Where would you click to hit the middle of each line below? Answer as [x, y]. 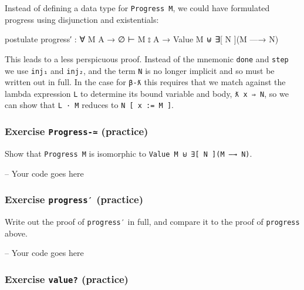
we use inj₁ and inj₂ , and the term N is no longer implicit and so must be [140, 70]
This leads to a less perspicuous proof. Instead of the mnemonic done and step [147, 58]
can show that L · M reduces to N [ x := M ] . [89, 105]
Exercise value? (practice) [67, 279]
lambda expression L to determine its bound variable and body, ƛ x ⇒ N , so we [147, 93]
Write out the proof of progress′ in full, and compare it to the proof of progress [152, 221]
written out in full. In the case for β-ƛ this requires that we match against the [145, 82]
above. [16, 233]
